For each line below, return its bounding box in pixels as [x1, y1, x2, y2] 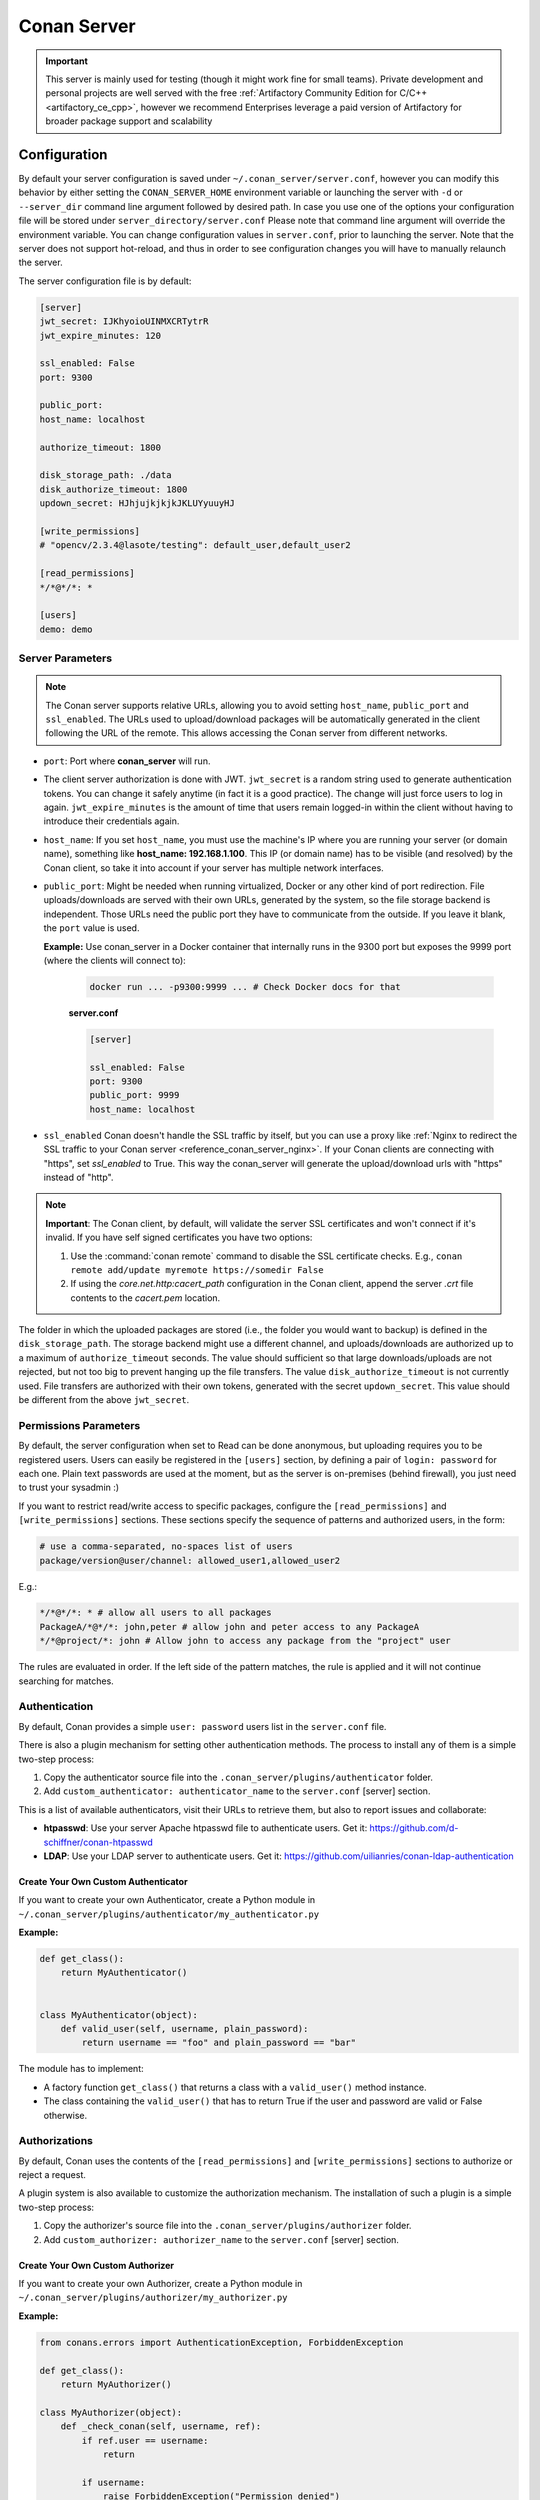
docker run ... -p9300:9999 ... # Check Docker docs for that [89, 981, 401, 992]
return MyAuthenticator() [60, 1967, 188, 1979]
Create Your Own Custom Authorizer [18, 2259, 175, 2271]
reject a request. [18, 2169, 87, 2181]
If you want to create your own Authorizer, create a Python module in [18, 2278, 303, 2290]
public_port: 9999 [89, 1090, 180, 1101]
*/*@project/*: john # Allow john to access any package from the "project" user [39, 1635, 452, 1647]
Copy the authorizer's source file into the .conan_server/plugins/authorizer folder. [43, 2220, 412, 2232]
